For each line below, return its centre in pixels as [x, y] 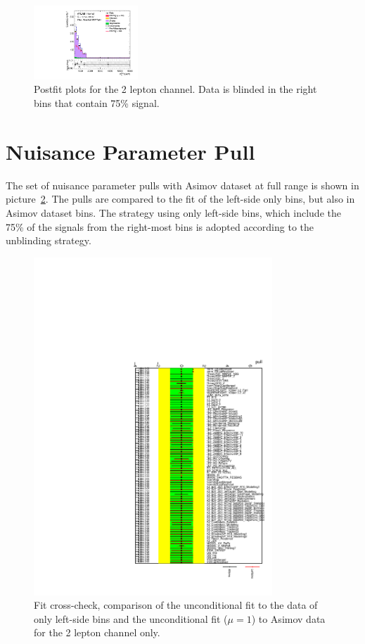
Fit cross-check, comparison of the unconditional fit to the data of [176, 605]
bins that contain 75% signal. [97, 103]
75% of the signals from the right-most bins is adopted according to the [160, 226]
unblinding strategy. [49, 240]
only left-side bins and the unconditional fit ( [131, 618]
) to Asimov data [288, 618]
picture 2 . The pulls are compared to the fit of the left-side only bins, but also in [180, 199]
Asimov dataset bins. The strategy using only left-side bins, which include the [173, 212]
